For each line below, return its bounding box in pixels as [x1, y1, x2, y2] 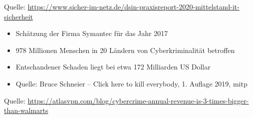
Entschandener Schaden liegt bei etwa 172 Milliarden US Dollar [15, 61, 211, 72]
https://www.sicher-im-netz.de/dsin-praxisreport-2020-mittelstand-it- [27, 1, 240, 11]
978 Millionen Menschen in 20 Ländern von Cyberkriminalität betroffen [15, 44, 235, 55]
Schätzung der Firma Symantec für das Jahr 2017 [15, 28, 168, 38]
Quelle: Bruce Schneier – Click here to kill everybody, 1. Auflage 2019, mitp [15, 78, 248, 88]
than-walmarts [4, 105, 48, 115]
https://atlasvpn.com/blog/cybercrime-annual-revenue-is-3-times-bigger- [27, 95, 249, 105]
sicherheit [4, 11, 33, 21]
